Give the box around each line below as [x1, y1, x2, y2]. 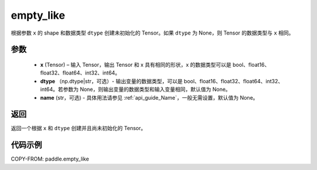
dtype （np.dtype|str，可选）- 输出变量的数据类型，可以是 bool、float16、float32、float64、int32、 [40, 77, 284, 84]
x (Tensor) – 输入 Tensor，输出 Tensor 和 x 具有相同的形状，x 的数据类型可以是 [40, 61, 232, 68]
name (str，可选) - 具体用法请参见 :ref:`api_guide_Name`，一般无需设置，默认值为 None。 [40, 94, 258, 101]
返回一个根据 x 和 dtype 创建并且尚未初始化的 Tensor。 [11, 125, 146, 132]
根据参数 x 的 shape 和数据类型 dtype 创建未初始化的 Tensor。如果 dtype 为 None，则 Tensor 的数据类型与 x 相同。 [11, 29, 294, 36]
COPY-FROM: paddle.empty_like [11, 155, 89, 162]
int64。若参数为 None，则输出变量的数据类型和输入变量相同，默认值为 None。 [40, 86, 231, 93]
